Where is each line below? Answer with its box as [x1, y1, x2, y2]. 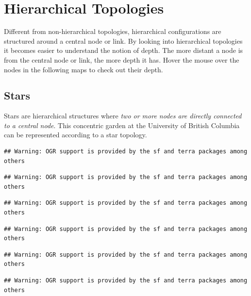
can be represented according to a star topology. [4, 130, 147, 140]
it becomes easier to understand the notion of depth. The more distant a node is [4, 45, 243, 55]
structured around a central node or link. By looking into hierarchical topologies [4, 35, 243, 46]
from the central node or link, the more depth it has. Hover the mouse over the [4, 54, 239, 65]
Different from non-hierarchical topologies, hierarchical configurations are [4, 26, 221, 36]
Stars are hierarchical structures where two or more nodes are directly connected [4, 111, 242, 121]
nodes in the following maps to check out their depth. [4, 64, 163, 74]
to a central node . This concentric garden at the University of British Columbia [4, 120, 240, 130]
